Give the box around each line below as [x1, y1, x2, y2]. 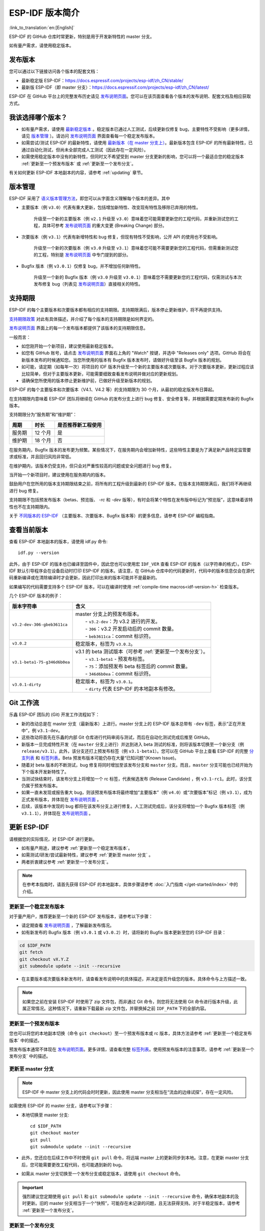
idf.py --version [18, 550, 59, 556]
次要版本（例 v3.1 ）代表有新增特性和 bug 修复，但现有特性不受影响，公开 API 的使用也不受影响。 [21, 234, 220, 240]
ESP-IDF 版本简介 [9, 7, 80, 18]
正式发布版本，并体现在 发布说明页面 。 [21, 796, 102, 802]
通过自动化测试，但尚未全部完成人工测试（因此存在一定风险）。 [21, 147, 148, 153]
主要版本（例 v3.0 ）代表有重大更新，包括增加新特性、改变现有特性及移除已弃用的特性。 [21, 204, 201, 210]
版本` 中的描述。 [9, 1037, 42, 1043]
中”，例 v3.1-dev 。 [21, 727, 63, 733]
